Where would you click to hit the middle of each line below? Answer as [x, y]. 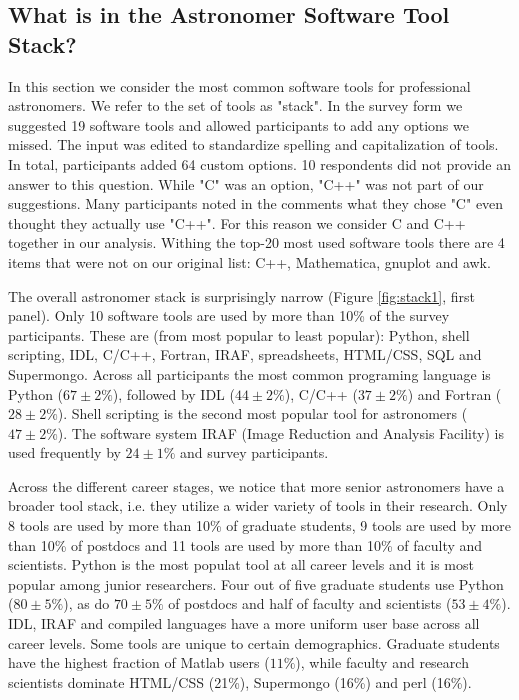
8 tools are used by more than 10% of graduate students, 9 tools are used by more [260, 525]
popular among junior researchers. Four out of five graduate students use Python [256, 583]
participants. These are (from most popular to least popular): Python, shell [239, 334]
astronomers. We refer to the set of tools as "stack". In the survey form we [235, 105]
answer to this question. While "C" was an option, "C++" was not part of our [246, 183]
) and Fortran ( [454, 393]
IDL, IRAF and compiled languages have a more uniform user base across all [244, 623]
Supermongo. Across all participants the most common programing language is [249, 373]
